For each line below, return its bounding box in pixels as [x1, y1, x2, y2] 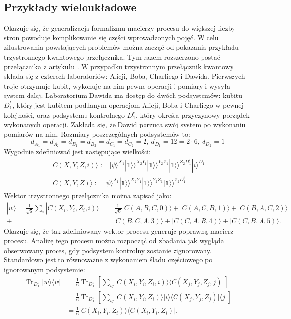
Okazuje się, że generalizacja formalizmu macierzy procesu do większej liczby [4, 23, 235, 33]
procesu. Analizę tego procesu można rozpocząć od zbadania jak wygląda [4, 235, 224, 246]
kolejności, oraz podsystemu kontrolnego [4, 109, 125, 120]
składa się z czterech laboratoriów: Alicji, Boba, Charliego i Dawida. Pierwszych [4, 71, 245, 81]
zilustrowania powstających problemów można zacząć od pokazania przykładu [4, 42, 239, 52]
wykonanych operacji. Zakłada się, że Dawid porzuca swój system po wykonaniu [4, 119, 246, 129]
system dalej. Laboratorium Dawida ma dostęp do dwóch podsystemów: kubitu [4, 90, 243, 100]
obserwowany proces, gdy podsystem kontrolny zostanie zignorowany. [4, 245, 212, 255]
